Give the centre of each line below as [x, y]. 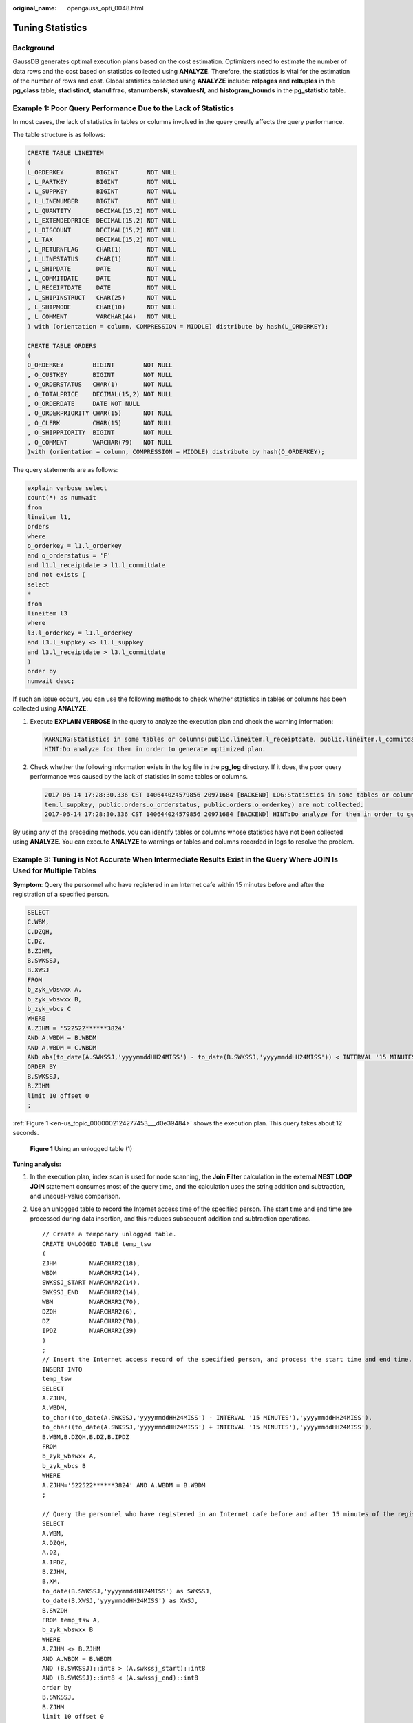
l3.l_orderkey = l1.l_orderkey [80, 633]
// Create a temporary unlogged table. [109, 1234]
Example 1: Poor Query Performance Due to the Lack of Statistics [123, 108]
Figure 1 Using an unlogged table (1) [81, 1148]
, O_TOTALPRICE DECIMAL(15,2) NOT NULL [100, 394]
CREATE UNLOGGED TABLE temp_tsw [97, 1244]
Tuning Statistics [50, 28]
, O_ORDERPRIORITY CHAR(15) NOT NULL [100, 413]
